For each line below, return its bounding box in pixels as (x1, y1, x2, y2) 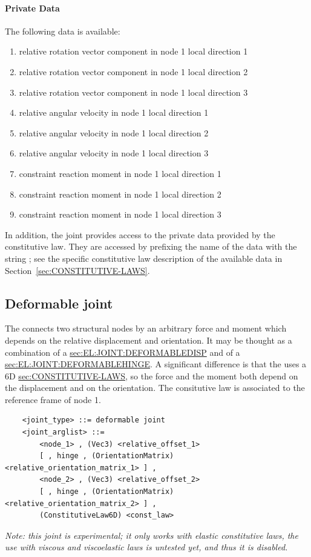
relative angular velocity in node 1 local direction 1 (19, 106, 209, 119)
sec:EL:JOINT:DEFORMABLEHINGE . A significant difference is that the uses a (5, 358, 307, 370)
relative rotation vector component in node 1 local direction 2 (19, 65, 248, 78)
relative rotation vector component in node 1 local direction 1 (19, 45, 248, 58)
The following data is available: (5, 24, 120, 37)
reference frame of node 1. (5, 393, 101, 405)
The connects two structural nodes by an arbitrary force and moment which (5, 322, 287, 335)
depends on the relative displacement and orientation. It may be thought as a (5, 333, 292, 346)
